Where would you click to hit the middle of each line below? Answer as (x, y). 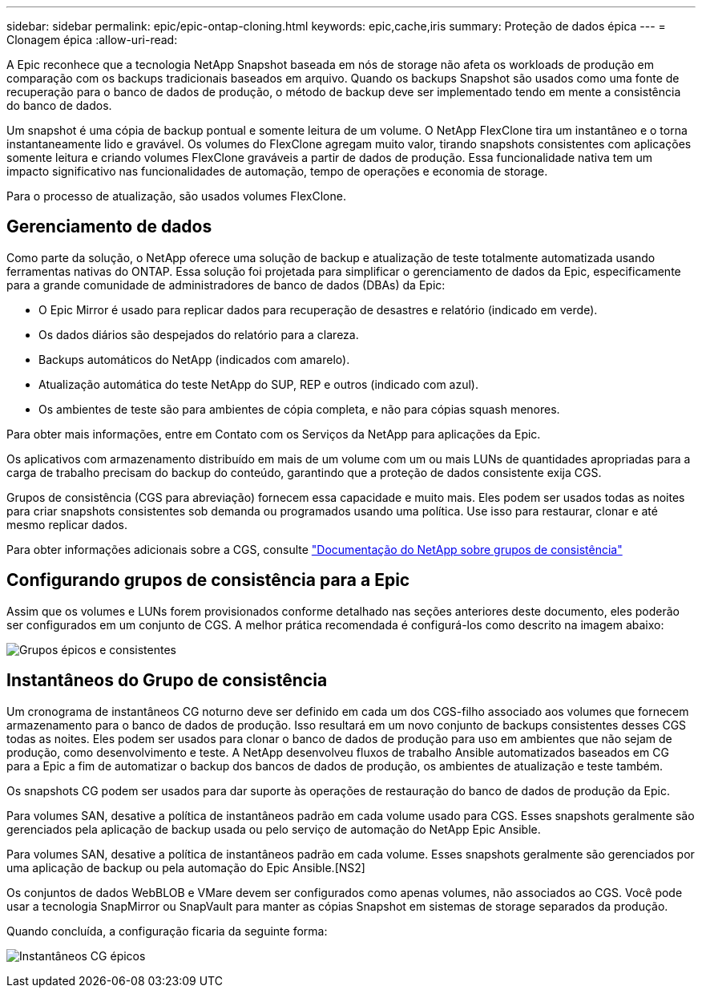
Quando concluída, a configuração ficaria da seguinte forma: (167, 931)
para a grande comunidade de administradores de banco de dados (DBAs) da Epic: (226, 285)
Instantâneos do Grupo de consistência (167, 681)
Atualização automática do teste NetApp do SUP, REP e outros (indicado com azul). (258, 384)
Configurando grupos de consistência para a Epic (208, 580)
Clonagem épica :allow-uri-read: (92, 40)
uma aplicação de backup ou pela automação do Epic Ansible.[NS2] (186, 867)
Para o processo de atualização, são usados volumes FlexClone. (176, 196)
